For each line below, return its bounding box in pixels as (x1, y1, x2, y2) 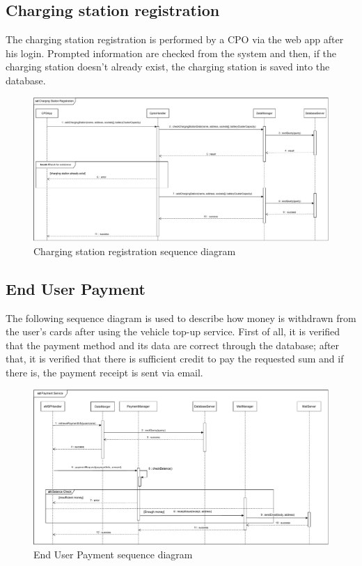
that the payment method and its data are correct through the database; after (6, 337, 340, 352)
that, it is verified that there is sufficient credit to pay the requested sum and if (6, 351, 344, 366)
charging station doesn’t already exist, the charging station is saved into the (6, 59, 330, 74)
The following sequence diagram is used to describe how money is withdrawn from (6, 310, 356, 325)
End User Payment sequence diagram (33, 547, 193, 562)
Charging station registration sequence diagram (33, 243, 236, 258)
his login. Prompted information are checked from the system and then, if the (6, 45, 337, 60)
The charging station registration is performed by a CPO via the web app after (6, 32, 344, 47)
